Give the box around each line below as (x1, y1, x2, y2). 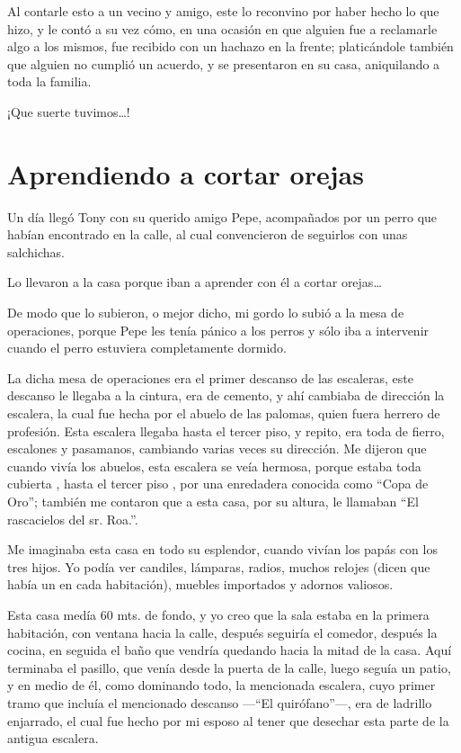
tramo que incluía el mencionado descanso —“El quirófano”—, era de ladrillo (7, 693, 432, 712)
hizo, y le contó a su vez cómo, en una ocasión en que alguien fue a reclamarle (7, 19, 438, 38)
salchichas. (7, 242, 65, 261)
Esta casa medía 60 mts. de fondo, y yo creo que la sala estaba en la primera (7, 605, 430, 623)
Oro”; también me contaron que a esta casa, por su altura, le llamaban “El (7, 492, 419, 510)
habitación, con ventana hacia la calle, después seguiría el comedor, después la (7, 623, 438, 641)
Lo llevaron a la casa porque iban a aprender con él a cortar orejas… (7, 273, 382, 291)
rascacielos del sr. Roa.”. (7, 509, 138, 528)
